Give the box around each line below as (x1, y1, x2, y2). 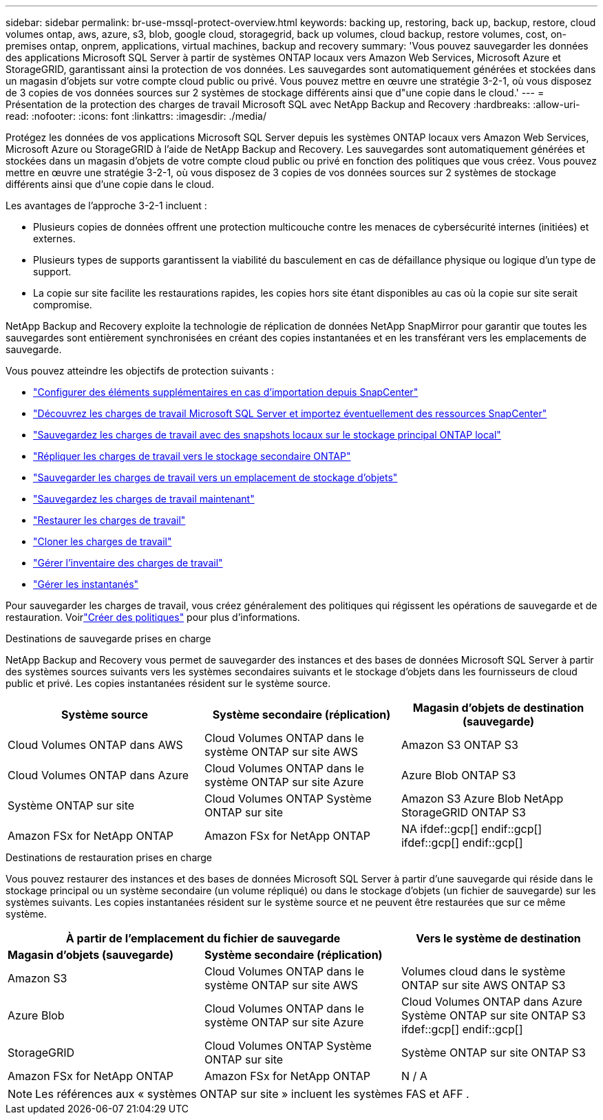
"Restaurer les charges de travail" (33, 514, 186, 526)
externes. (33, 233, 76, 244)
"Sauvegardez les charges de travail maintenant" (33, 493, 255, 505)
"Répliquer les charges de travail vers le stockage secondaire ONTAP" (33, 450, 351, 462)
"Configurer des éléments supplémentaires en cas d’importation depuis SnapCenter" (33, 386, 419, 398)
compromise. (33, 299, 92, 310)
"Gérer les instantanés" (33, 578, 139, 590)
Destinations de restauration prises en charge (6, 852, 213, 863)
